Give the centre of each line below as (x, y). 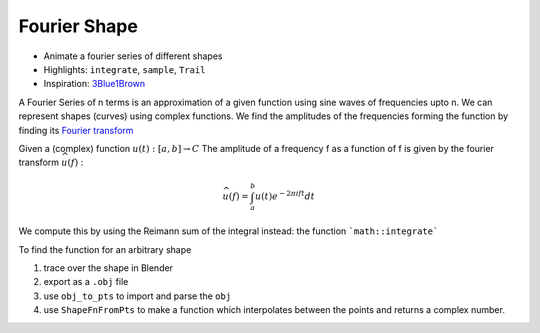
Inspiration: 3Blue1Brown (94, 84)
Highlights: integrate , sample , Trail (124, 69)
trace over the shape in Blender (108, 267)
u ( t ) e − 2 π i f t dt (285, 195)
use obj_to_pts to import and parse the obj (137, 296)
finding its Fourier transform (76, 130)
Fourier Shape (78, 26)
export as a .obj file (86, 282)
